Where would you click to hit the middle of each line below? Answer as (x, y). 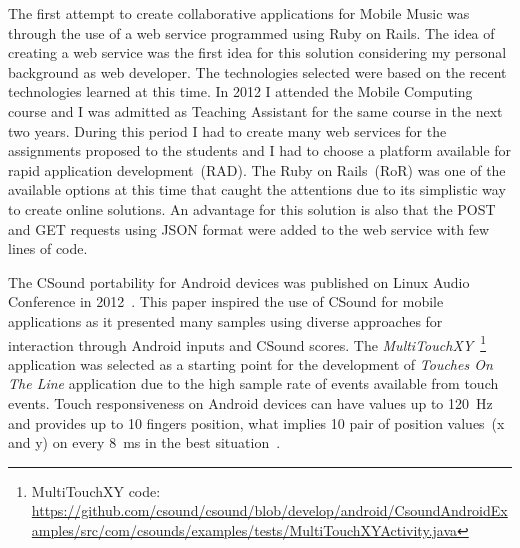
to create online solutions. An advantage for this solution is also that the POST (252, 208)
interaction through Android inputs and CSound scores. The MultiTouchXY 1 (247, 343)
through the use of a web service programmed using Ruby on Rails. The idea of (251, 32)
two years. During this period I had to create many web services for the (227, 130)
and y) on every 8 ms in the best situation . (144, 442)
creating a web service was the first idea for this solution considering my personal (257, 52)
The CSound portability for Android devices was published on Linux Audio (239, 281)
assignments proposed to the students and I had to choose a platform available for (260, 150)
